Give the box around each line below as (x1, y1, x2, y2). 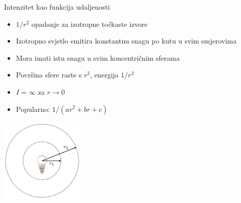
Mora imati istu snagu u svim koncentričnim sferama (16, 52, 180, 63)
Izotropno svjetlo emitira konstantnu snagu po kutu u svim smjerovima (16, 35, 237, 46)
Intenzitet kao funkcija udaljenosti (4, 2, 110, 12)
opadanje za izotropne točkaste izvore (31, 18, 148, 29)
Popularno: (16, 103, 50, 114)
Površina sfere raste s (16, 69, 82, 80)
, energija (90, 69, 119, 80)
